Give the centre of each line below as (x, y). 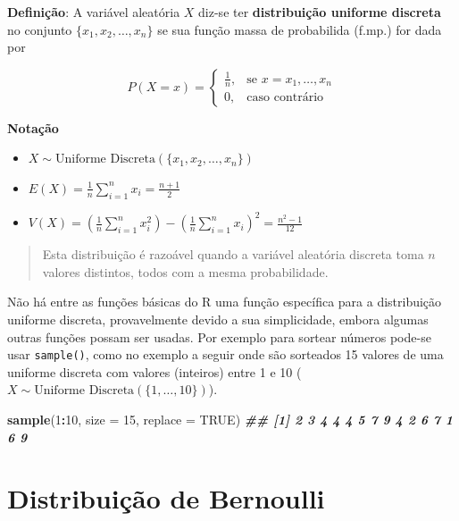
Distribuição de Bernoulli (166, 498)
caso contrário (285, 98)
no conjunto (40, 29)
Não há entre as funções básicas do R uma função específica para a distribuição (225, 302)
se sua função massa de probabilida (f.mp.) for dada (300, 29)
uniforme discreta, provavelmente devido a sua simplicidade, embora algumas (218, 319)
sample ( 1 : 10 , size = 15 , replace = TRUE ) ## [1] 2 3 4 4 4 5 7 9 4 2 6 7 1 (230, 420)
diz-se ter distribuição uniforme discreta (320, 12)
